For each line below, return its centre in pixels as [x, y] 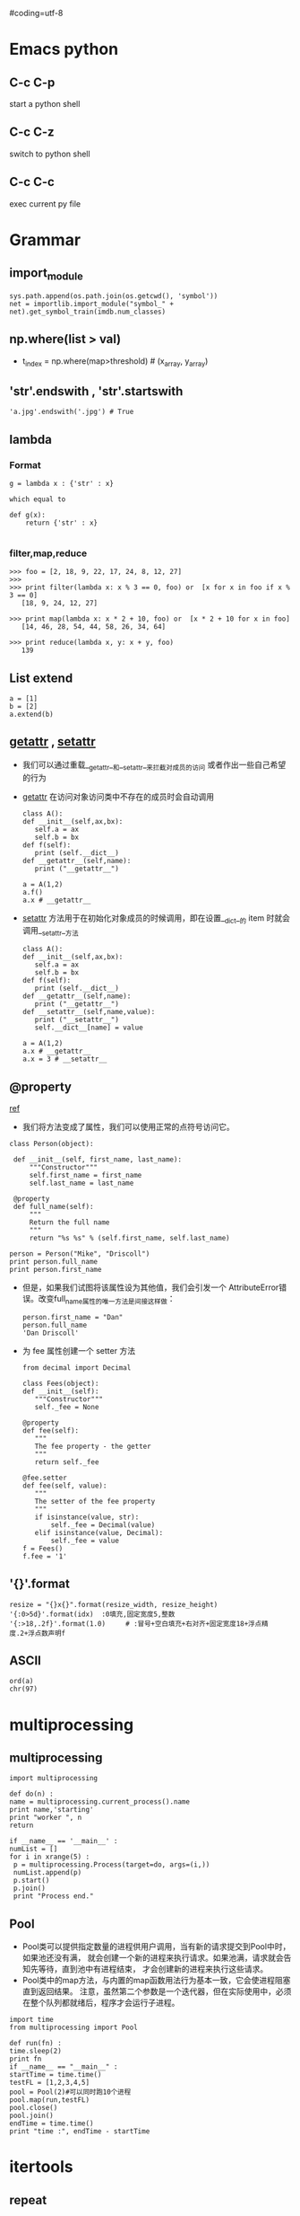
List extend [41, 678]
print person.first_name [56, 1270]
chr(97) [24, 1689]
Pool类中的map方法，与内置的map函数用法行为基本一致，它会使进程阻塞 [156, 1981]
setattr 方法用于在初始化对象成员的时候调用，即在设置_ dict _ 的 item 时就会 [156, 918]
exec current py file [45, 203]
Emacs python [64, 49]
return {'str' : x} [62, 523]
